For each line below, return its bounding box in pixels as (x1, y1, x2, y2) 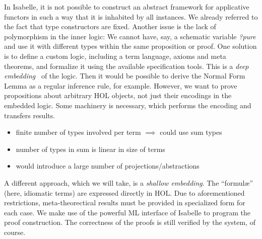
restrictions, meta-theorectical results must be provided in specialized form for (4, 197, 245, 208)
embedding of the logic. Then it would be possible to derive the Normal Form (4, 70, 245, 81)
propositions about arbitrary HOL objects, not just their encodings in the (4, 90, 232, 101)
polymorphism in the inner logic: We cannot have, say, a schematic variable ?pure (4, 31, 256, 41)
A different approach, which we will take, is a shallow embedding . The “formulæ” (4, 177, 253, 188)
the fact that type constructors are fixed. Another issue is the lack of (4, 21, 216, 32)
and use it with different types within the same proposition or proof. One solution (4, 41, 257, 51)
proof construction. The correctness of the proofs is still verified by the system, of (4, 217, 255, 227)
